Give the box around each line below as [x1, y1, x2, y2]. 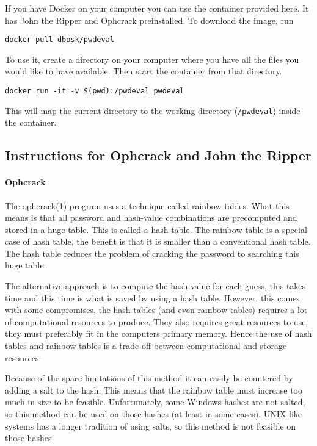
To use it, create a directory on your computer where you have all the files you [5, 52, 299, 65]
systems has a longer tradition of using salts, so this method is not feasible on [5, 419, 296, 432]
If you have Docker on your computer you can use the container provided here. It [5, 2, 309, 14]
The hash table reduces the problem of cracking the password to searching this [5, 246, 299, 259]
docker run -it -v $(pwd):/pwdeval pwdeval [5, 87, 184, 96]
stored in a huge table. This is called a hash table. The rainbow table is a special [5, 223, 307, 236]
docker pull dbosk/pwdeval [5, 35, 114, 45]
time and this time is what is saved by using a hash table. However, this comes [5, 291, 300, 304]
